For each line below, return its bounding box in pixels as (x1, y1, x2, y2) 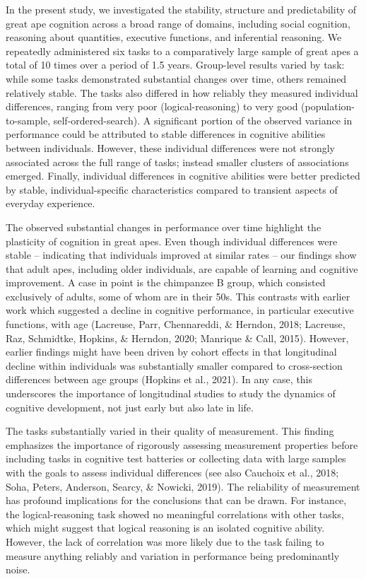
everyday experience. (6, 196, 95, 211)
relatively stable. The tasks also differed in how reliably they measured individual (6, 85, 358, 100)
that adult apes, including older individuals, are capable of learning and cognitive (6, 261, 358, 276)
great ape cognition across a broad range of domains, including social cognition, (6, 16, 350, 30)
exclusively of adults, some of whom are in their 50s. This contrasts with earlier (6, 288, 350, 303)
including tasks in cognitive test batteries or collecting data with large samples (6, 451, 346, 466)
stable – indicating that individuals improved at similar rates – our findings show (6, 247, 357, 262)
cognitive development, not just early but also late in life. (6, 399, 254, 414)
